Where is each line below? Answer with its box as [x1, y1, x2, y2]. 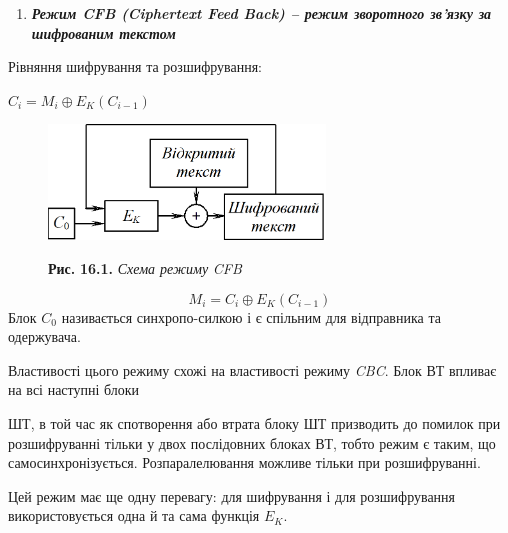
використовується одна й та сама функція [8, 505, 260, 526]
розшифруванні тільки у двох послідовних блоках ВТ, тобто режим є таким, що [8, 432, 496, 453]
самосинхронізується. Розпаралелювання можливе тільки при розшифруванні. [8, 452, 481, 473]
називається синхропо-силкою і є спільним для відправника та [61, 306, 441, 327]
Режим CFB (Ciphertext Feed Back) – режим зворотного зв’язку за [31, 3, 492, 23]
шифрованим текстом [31, 22, 176, 43]
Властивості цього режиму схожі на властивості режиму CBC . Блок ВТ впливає [8, 359, 497, 380]
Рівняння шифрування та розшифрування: [8, 56, 262, 77]
